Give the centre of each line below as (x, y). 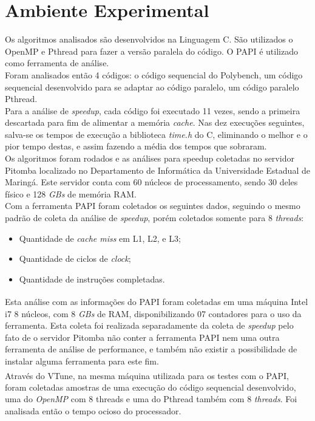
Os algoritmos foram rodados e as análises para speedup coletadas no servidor (150, 158)
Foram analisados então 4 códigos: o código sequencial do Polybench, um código (154, 74)
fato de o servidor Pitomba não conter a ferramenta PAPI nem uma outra (142, 337)
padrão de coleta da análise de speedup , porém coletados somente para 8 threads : (154, 218)
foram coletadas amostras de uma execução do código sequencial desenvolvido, (151, 387)
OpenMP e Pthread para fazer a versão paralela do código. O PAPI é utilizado (151, 51)
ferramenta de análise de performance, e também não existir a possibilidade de (151, 349)
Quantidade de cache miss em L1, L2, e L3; (100, 238)
